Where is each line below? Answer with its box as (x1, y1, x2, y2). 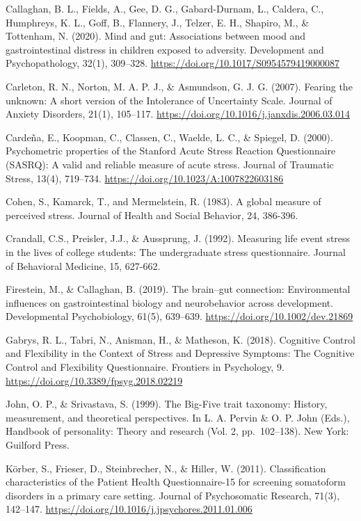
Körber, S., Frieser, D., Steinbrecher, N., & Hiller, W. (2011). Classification (6, 460, 326, 475)
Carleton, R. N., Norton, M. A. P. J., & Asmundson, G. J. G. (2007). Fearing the (6, 79, 353, 93)
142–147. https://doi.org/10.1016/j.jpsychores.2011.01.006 (6, 502, 252, 516)
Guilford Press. (6, 438, 70, 452)
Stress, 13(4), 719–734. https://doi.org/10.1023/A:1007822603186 (6, 170, 284, 185)
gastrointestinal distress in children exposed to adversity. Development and (6, 42, 324, 56)
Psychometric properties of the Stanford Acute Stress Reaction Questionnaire (6, 143, 336, 158)
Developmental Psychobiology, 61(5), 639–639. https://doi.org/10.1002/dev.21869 (6, 309, 353, 323)
